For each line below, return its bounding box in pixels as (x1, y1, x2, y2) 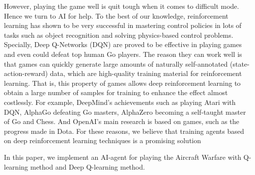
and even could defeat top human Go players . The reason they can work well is (4, 49, 242, 59)
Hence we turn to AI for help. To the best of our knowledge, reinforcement (4, 10, 228, 21)
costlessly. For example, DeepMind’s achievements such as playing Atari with (4, 97, 236, 107)
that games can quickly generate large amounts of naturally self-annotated (4, 58, 228, 69)
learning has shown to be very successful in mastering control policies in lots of (4, 20, 242, 30)
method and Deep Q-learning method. (30, 161, 145, 172)
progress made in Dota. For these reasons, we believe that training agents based (4, 125, 244, 136)
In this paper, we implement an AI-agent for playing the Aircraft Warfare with (4, 151, 241, 162)
